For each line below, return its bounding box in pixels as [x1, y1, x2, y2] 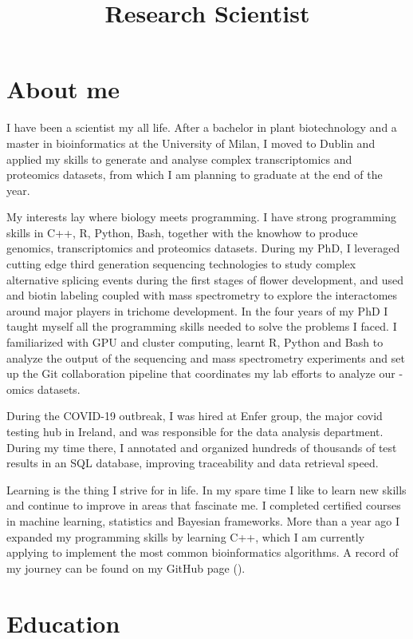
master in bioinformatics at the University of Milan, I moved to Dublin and [6, 134, 376, 151]
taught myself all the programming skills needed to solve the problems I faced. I [6, 318, 397, 335]
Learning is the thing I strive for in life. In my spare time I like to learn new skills [6, 481, 407, 498]
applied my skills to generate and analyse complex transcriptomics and [6, 150, 352, 167]
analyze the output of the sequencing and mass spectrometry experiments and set [6, 349, 405, 366]
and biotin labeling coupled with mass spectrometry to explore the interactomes [6, 287, 398, 304]
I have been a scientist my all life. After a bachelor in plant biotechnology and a [6, 119, 397, 136]
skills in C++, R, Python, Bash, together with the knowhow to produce [6, 224, 358, 240]
